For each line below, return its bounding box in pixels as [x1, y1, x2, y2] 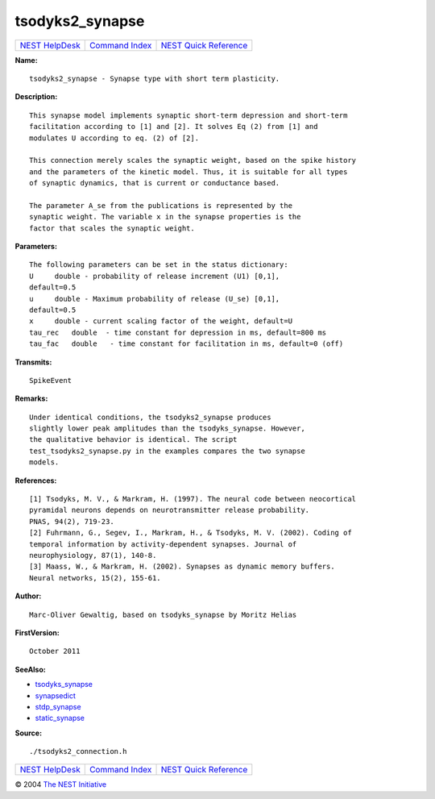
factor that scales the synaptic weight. [29, 223, 195, 233]
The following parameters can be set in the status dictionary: [29, 260, 289, 269]
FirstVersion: [14, 627, 60, 637]
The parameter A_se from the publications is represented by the [29, 201, 293, 210]
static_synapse [35, 714, 85, 723]
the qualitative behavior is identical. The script [29, 435, 238, 444]
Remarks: [14, 393, 48, 403]
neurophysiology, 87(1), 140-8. [29, 551, 157, 560]
